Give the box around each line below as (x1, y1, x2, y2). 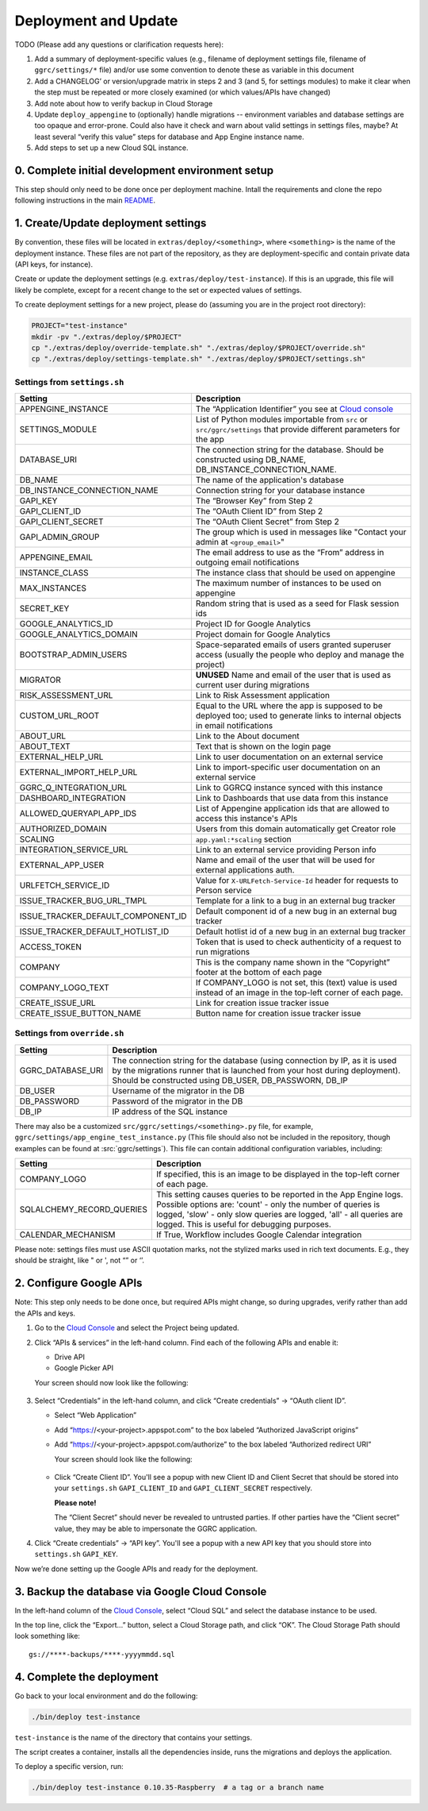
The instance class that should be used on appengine (195, 568, 396, 579)
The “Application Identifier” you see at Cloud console (195, 403, 394, 414)
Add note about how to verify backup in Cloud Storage (34, 98, 213, 108)
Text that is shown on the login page (195, 741, 331, 752)
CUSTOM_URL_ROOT (19, 711, 100, 722)
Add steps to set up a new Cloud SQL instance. (34, 143, 189, 152)
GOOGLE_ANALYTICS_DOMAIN (19, 629, 138, 640)
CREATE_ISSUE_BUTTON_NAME (19, 1008, 142, 1019)
